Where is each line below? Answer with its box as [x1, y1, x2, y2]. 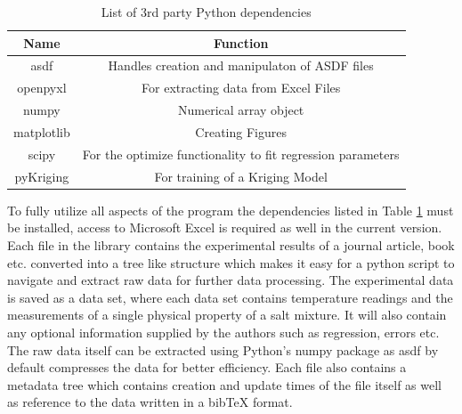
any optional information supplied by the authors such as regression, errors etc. [7, 322, 440, 341]
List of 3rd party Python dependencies [101, 3, 312, 20]
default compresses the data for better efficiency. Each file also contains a [7, 358, 407, 377]
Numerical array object [178, 101, 304, 119]
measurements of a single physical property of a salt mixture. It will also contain [7, 305, 447, 324]
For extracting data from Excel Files [142, 78, 341, 97]
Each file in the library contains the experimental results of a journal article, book [7, 235, 455, 254]
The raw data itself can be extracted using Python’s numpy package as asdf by [7, 340, 439, 359]
